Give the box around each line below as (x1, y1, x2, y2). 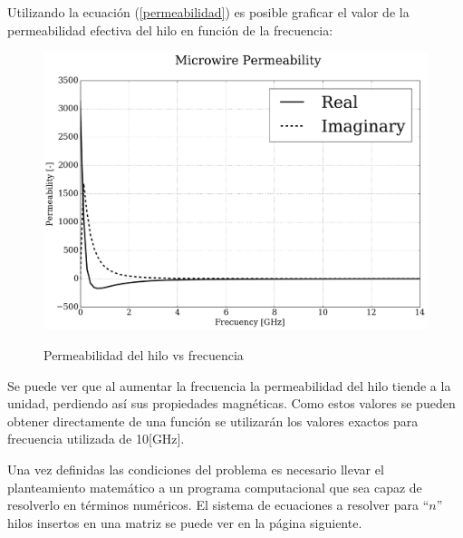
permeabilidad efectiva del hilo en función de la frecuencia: (7, 20, 333, 39)
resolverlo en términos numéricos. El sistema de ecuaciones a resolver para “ (7, 495, 429, 514)
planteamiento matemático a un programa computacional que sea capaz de (7, 477, 422, 496)
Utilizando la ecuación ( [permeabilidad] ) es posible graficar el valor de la (7, 3, 410, 21)
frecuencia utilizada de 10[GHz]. (7, 429, 185, 448)
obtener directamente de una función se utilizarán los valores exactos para (7, 411, 419, 430)
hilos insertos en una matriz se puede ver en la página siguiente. (7, 513, 362, 532)
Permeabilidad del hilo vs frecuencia (43, 346, 244, 365)
